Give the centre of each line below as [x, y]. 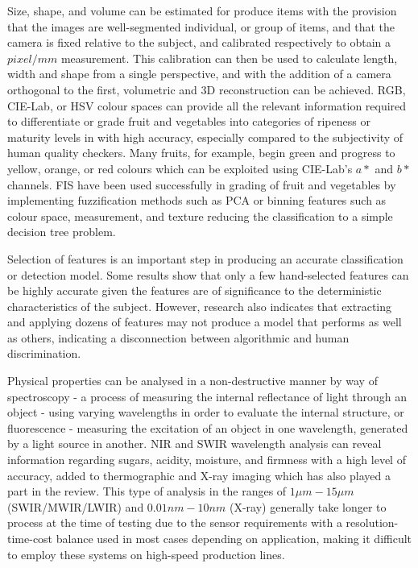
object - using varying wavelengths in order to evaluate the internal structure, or [206, 412]
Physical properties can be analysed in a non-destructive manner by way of [192, 381]
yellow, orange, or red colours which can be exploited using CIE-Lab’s [180, 168]
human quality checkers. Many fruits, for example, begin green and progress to [201, 153]
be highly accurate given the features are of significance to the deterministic [195, 290]
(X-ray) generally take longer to [308, 506]
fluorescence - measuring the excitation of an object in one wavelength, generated [208, 427]
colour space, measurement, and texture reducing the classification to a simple [200, 216]
